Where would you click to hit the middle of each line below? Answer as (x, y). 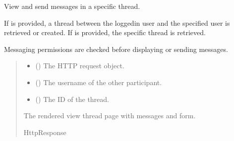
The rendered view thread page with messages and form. (110, 116)
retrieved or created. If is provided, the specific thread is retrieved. (105, 32)
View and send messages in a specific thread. (72, 6)
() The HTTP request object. (80, 66)
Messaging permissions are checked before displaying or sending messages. (116, 49)
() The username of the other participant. (99, 82)
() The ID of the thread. (72, 99)
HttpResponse (45, 132)
